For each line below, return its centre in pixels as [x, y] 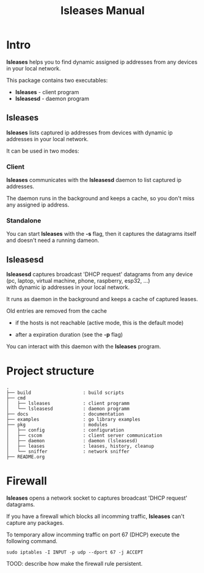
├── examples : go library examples [73, 420]
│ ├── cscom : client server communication [85, 436]
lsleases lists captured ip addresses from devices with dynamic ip [89, 133]
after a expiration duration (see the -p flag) [69, 335]
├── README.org [26, 457]
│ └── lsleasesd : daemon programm [68, 409]
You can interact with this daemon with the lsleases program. [84, 346]
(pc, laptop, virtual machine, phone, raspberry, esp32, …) [78, 281]
